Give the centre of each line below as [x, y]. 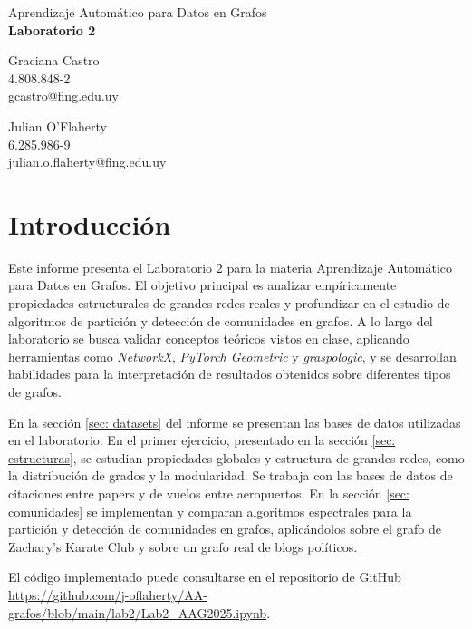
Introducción [90, 223]
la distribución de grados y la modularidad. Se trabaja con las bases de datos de [231, 475]
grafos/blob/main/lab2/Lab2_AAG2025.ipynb [138, 612]
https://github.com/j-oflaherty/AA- [108, 594]
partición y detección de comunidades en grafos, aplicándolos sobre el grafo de [225, 529]
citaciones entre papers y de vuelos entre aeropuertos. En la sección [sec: [209, 493]
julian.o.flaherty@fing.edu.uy [87, 162]
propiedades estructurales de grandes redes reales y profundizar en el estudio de [229, 303]
